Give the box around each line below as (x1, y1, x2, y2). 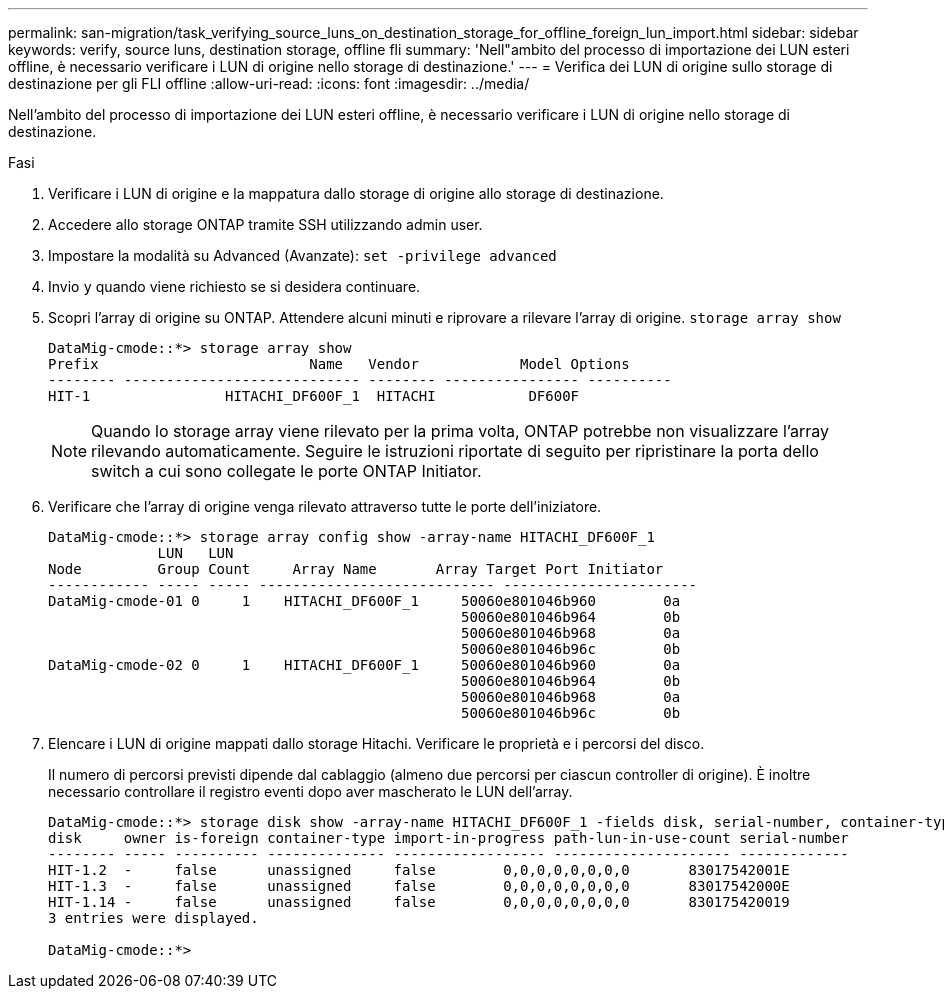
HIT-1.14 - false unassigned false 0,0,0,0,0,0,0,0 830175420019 (48, 894, 790, 910)
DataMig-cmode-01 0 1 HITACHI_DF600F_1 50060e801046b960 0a (48, 593, 681, 609)
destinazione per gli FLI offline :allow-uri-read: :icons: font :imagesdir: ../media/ (8, 75, 530, 92)
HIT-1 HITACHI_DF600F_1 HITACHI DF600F (48, 388, 580, 404)
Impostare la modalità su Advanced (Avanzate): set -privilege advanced (48, 247, 557, 264)
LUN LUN (157, 545, 234, 561)
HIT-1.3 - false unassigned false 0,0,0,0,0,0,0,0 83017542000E (48, 878, 790, 894)
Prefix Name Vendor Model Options (48, 356, 630, 372)
